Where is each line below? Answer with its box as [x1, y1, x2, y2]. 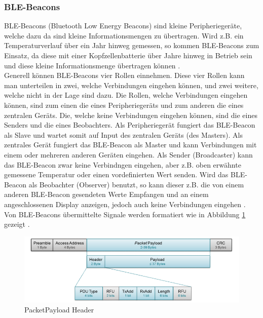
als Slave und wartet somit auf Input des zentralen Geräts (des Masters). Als [4, 129, 243, 140]
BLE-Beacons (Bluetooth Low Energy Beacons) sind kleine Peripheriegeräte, [4, 20, 242, 31]
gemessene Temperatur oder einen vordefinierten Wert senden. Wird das [4, 169, 229, 180]
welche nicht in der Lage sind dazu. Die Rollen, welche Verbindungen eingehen [4, 90, 248, 100]
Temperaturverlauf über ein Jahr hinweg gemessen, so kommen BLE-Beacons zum [4, 40, 259, 51]
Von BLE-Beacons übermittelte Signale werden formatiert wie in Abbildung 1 [4, 209, 246, 219]
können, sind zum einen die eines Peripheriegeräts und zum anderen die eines [4, 99, 244, 110]
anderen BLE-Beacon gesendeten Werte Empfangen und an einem [4, 189, 209, 200]
